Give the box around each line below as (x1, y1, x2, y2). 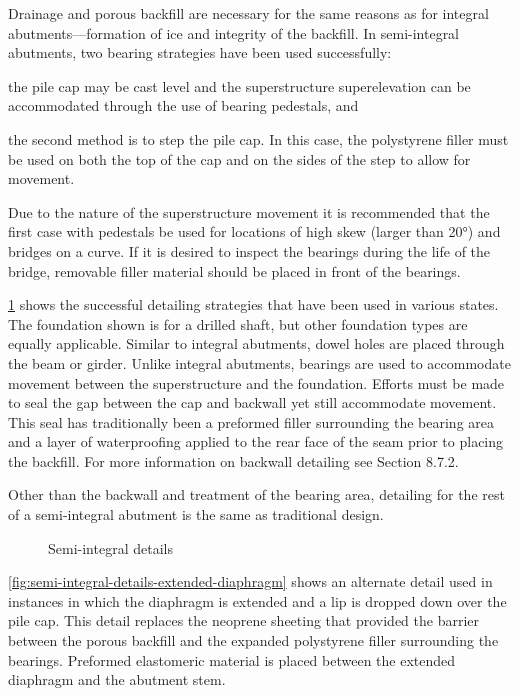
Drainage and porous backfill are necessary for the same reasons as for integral (8, 3, 489, 23)
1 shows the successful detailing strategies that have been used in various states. (8, 294, 499, 315)
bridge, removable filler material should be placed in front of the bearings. (8, 260, 461, 281)
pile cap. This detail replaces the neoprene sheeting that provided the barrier (8, 610, 480, 631)
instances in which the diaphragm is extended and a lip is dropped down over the (8, 590, 507, 611)
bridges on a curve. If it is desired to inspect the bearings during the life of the (8, 240, 491, 261)
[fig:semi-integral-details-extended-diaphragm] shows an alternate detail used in (8, 571, 493, 592)
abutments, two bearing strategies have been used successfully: (8, 42, 392, 63)
